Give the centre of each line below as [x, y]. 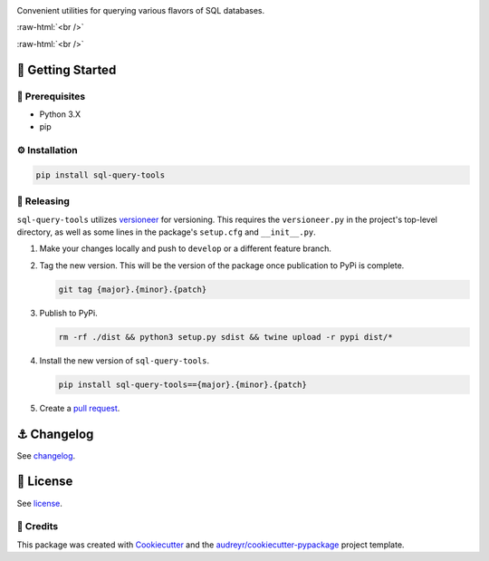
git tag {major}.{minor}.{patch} [133, 289]
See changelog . [46, 455]
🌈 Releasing [43, 201]
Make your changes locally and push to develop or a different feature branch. [186, 248]
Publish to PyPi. [69, 313]
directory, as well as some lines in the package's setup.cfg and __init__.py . [166, 232]
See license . [40, 503]
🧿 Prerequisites [51, 96]
